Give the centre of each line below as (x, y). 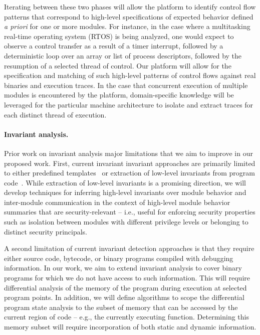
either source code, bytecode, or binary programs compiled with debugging (119, 258)
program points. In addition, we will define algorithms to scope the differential (124, 297)
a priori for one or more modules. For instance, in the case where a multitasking (127, 26)
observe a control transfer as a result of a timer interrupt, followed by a (114, 46)
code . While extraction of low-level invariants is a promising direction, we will (125, 182)
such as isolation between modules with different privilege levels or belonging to (126, 222)
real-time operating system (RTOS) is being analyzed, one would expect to (119, 36)
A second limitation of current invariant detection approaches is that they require (129, 248)
